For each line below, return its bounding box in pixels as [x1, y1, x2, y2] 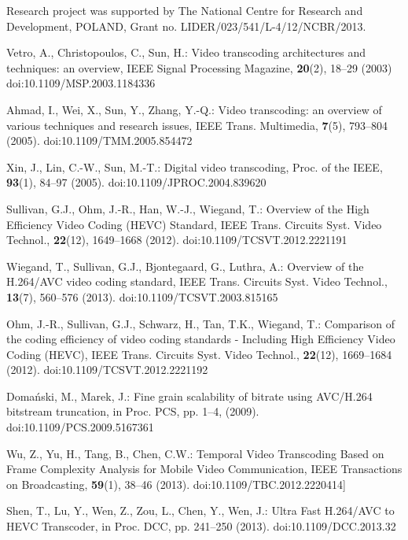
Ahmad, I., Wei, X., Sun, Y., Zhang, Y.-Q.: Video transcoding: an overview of [6, 101, 382, 117]
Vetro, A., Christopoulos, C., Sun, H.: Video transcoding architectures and [6, 44, 366, 61]
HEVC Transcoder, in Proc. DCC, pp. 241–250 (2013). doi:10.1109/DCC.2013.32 [6, 518, 396, 534]
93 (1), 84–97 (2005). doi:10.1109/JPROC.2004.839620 [6, 174, 266, 190]
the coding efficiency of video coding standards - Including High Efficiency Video [6, 331, 395, 347]
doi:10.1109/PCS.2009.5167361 [6, 419, 154, 435]
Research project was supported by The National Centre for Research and [6, 2, 363, 18]
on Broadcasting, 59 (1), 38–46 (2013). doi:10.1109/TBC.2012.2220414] [6, 475, 346, 492]
